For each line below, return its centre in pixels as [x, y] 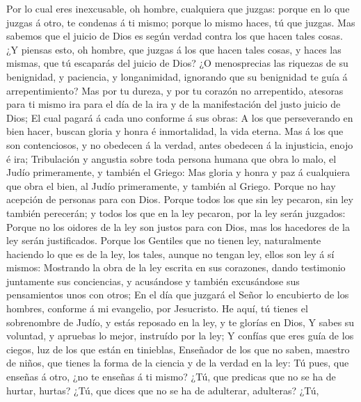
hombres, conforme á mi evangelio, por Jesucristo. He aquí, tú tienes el [157, 308]
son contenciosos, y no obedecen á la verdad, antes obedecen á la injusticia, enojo [180, 144]
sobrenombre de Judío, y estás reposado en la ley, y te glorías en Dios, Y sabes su [180, 322]
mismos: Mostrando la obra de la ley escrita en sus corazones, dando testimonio [176, 267]
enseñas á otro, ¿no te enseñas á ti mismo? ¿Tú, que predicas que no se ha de [171, 377]
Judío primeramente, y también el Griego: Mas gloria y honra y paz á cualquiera [178, 172]
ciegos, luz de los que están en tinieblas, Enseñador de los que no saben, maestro [178, 349]
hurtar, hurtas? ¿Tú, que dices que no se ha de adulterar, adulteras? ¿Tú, [163, 390]
